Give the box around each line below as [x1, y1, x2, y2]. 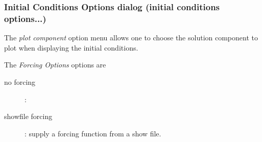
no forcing [4, 76, 36, 87]
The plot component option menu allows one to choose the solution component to [4, 32, 258, 43]
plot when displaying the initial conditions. [4, 42, 138, 53]
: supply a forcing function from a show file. [25, 128, 161, 138]
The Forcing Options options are [4, 59, 106, 70]
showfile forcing [4, 111, 53, 122]
